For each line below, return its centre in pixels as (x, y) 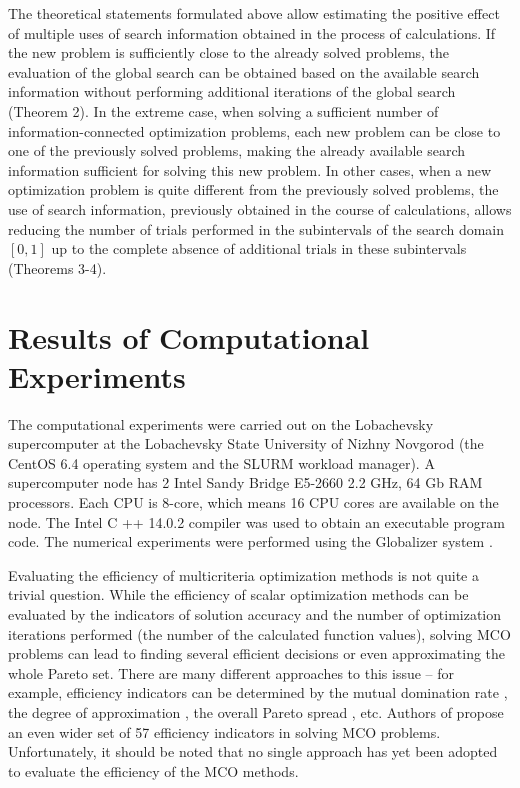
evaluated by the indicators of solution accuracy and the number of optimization (255, 613)
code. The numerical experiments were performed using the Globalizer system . (250, 541)
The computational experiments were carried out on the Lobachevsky (221, 423)
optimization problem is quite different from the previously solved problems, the (253, 189)
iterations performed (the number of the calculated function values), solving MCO (259, 633)
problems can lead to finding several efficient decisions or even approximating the (257, 653)
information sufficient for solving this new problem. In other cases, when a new (250, 169)
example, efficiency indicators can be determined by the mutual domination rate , (258, 692)
